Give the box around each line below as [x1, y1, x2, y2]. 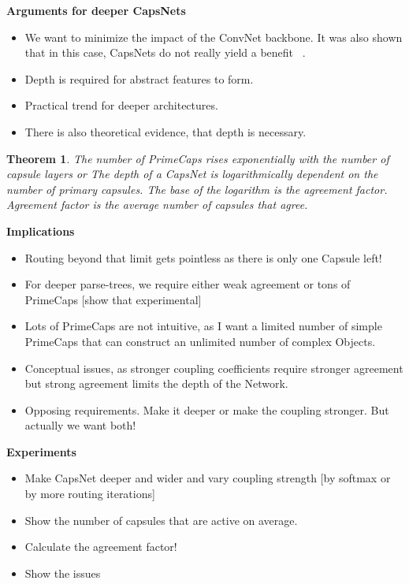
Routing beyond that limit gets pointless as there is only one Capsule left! [24, 249, 382, 266]
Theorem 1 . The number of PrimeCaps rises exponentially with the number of [6, 150, 389, 166]
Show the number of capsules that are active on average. [24, 511, 298, 528]
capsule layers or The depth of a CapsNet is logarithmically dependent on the [6, 166, 378, 182]
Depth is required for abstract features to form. [24, 70, 254, 87]
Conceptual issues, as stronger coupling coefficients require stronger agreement [24, 359, 403, 376]
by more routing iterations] [24, 485, 155, 502]
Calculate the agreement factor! [24, 538, 177, 555]
